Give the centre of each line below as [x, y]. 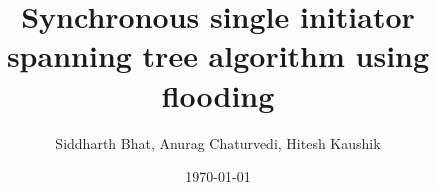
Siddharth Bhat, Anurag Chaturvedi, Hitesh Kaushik [218, 142]
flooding [218, 94]
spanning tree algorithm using [218, 55]
